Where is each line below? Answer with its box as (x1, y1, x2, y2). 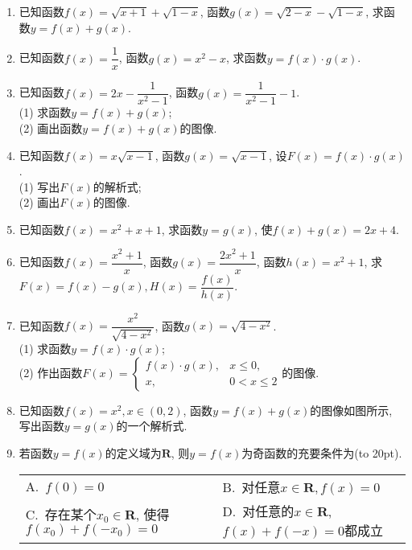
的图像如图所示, (310, 401, 393, 418)
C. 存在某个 (25, 504, 97, 523)
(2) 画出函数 (19, 119, 83, 136)
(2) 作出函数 (19, 363, 83, 380)
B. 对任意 (222, 477, 281, 496)
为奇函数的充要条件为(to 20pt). (241, 444, 402, 461)
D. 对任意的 (222, 501, 295, 520)
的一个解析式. (116, 417, 187, 434)
